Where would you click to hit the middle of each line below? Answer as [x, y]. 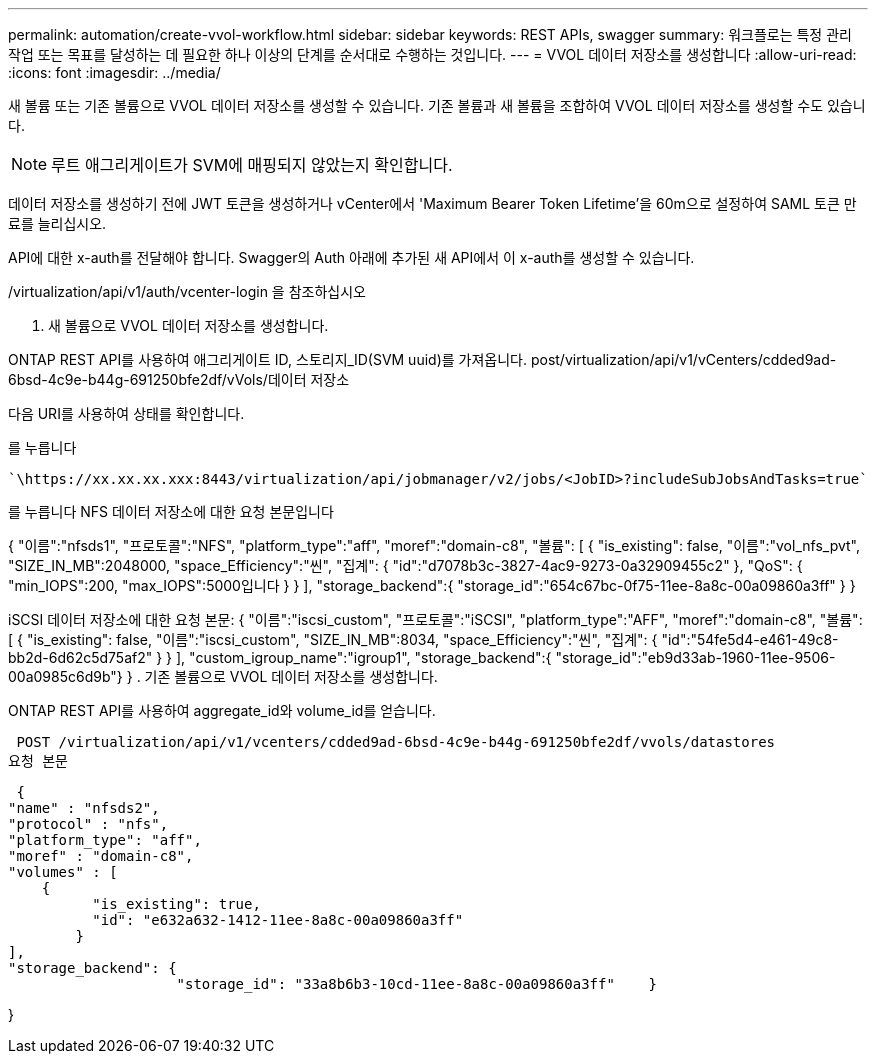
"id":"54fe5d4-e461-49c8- [750, 639]
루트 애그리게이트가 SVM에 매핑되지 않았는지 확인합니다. [252, 165]
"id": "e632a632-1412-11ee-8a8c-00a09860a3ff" [278, 920]
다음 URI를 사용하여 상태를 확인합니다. [126, 413]
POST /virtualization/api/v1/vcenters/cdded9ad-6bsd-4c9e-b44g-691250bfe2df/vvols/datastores [396, 742]
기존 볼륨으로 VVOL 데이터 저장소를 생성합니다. [291, 676]
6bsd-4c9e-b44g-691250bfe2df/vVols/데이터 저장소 [179, 379]
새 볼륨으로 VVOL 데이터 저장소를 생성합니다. [188, 325]
